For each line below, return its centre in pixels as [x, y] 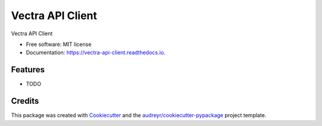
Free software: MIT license [59, 44]
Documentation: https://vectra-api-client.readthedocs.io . [96, 53]
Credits [25, 101]
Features [28, 70]
